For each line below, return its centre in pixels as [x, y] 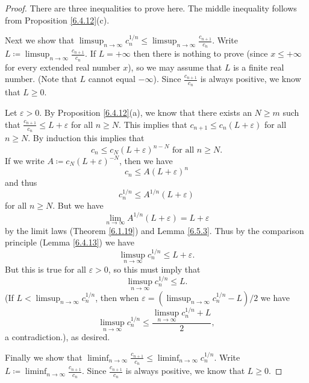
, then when [117, 297]
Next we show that [40, 40]
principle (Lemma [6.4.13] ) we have [70, 242]
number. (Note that [41, 79]
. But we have [78, 205]
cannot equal [112, 79]
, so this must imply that [154, 269]
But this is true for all [45, 269]
